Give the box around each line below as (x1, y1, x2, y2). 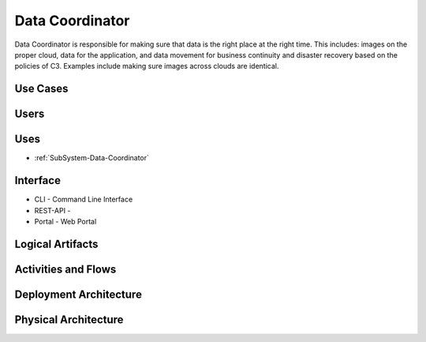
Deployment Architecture (14, 288, 142, 301)
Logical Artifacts (14, 237, 99, 250)
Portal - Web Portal (34, 216, 97, 226)
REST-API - (34, 205, 71, 215)
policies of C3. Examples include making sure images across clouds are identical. (14, 62, 279, 71)
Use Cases (14, 82, 69, 96)
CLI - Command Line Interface (34, 194, 133, 205)
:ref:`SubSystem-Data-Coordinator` (34, 153, 150, 163)
